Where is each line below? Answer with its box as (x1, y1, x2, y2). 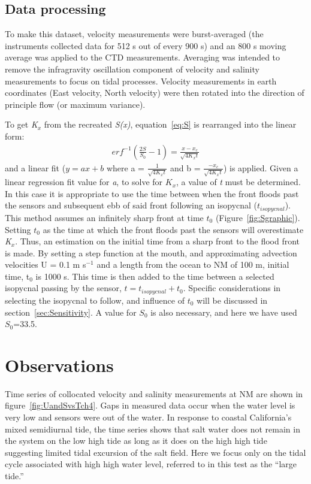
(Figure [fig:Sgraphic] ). (215, 211, 300, 223)
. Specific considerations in (183, 282, 281, 294)
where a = (106, 161, 144, 174)
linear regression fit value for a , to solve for (5, 176, 163, 188)
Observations (5, 352, 114, 377)
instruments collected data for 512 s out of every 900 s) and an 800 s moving (5, 39, 286, 52)
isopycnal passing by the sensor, (5, 282, 122, 294)
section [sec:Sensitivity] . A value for (5, 305, 137, 318)
